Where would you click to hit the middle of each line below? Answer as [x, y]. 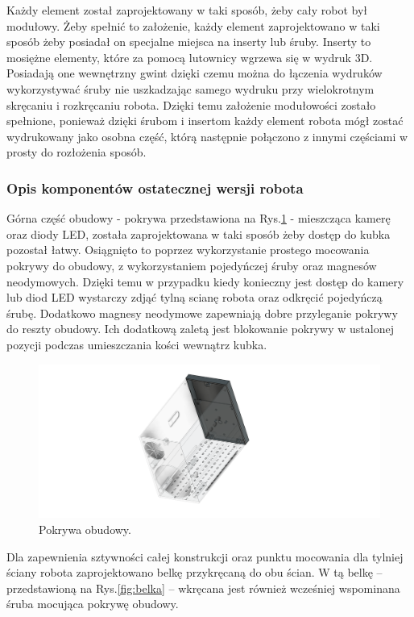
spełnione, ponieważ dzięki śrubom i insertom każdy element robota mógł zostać [205, 121]
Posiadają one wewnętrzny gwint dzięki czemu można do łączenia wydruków [195, 73]
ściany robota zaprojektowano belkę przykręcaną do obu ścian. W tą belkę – [195, 572]
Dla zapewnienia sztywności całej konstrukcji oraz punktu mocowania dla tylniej [205, 556]
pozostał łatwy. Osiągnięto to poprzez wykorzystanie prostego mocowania [188, 250]
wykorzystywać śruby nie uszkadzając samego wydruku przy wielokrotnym [190, 88]
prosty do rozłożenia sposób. [77, 152]
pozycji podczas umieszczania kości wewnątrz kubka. [137, 344]
